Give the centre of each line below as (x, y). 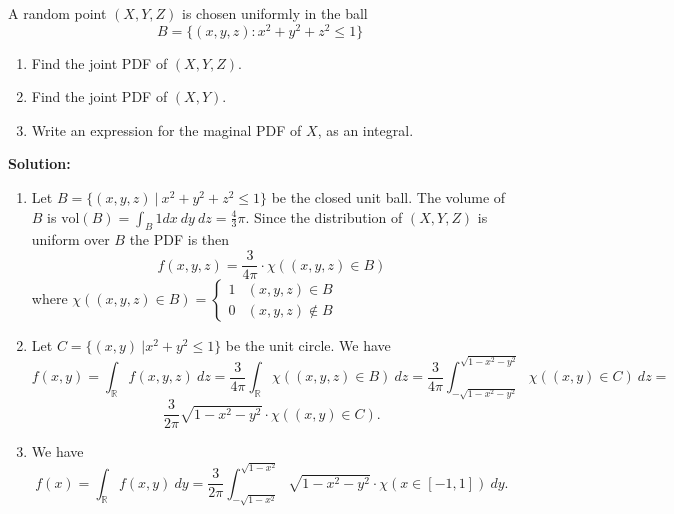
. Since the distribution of (324, 216)
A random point (57, 13)
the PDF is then (179, 239)
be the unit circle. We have (308, 345)
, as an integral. (365, 129)
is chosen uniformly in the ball (275, 13)
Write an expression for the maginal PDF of (166, 129)
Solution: (39, 163)
